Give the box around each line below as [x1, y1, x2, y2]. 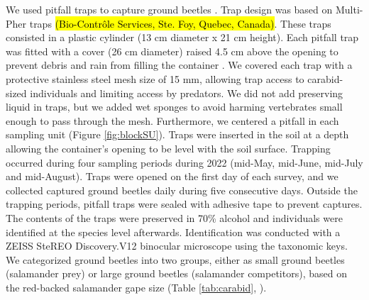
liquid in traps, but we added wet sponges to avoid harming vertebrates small [6, 99, 343, 114]
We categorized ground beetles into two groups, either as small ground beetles [6, 252, 345, 267]
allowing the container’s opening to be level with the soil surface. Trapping [6, 140, 331, 155]
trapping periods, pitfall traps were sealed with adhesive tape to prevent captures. [6, 196, 363, 211]
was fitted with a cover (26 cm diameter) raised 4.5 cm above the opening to [6, 43, 338, 58]
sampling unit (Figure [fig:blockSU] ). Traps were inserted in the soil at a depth [6, 127, 349, 142]
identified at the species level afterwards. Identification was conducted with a [6, 224, 341, 239]
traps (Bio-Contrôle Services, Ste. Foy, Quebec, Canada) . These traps [29, 16, 331, 30]
